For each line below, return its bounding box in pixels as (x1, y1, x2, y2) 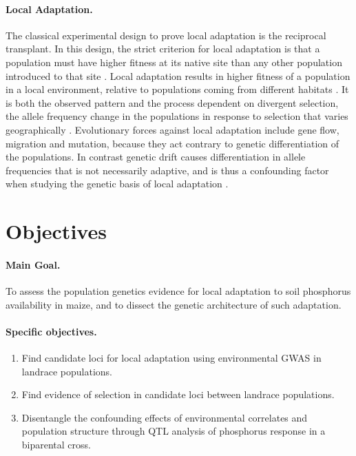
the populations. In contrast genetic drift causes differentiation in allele (6, 149, 306, 164)
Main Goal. (6, 257, 61, 271)
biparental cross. (21, 437, 91, 452)
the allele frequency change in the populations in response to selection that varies (6, 109, 348, 123)
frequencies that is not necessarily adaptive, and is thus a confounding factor (6, 163, 329, 177)
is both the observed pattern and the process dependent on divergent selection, (6, 95, 339, 110)
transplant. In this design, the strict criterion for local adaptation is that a (6, 41, 320, 56)
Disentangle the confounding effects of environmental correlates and (21, 410, 308, 424)
